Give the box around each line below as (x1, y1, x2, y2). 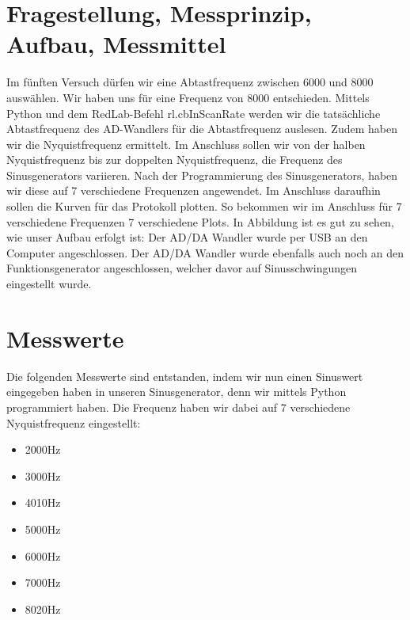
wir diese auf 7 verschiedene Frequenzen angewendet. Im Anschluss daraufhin (6, 182, 381, 199)
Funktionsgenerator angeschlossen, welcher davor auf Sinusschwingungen (6, 260, 358, 276)
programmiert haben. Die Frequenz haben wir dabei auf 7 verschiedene (6, 398, 351, 415)
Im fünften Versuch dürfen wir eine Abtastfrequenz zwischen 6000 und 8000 (6, 74, 374, 90)
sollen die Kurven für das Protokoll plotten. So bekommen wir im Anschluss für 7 (6, 198, 402, 215)
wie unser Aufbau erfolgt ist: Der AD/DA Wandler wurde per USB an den (6, 229, 368, 245)
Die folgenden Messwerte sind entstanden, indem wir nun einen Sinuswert (6, 367, 363, 384)
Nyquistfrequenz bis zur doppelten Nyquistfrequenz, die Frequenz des (6, 151, 343, 168)
